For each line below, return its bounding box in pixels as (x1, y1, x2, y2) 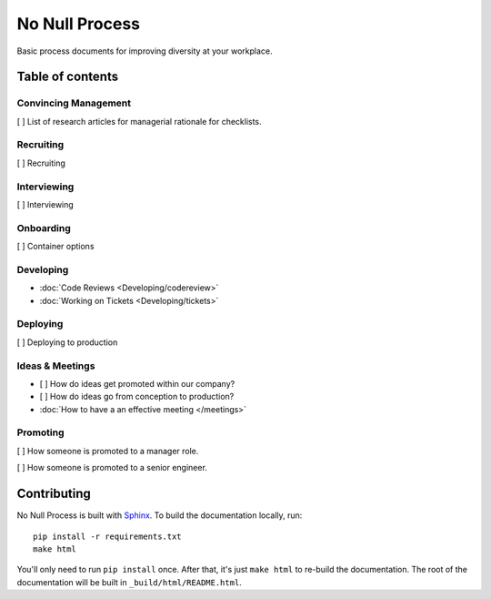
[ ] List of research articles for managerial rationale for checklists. (16, 116, 263, 127)
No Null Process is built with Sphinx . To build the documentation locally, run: (16, 510, 303, 521)
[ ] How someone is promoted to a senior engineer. (16, 462, 208, 473)
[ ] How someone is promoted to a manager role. (16, 445, 199, 456)
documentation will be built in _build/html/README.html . (16, 576, 243, 587)
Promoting (16, 426, 65, 439)
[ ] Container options (16, 241, 95, 252)
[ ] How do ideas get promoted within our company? (39, 378, 235, 389)
